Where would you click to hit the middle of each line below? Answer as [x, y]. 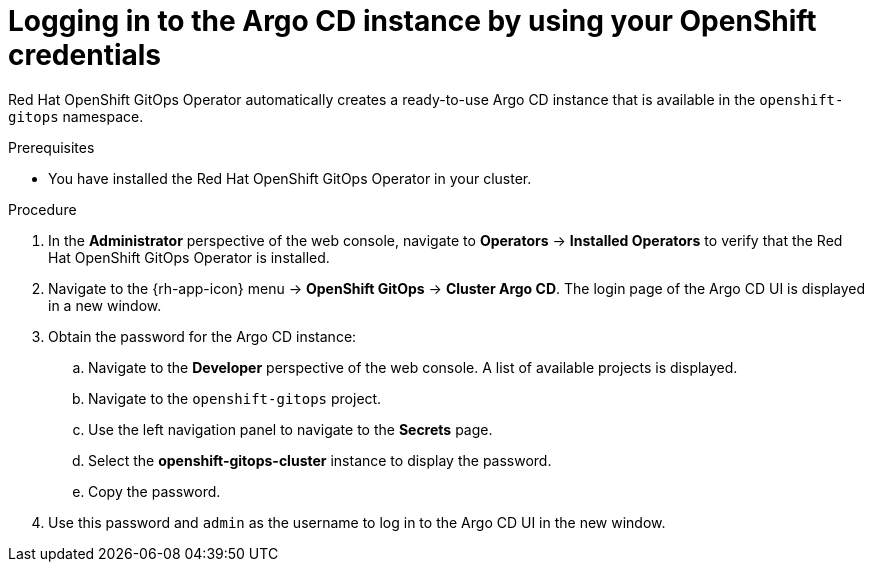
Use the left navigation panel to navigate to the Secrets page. [290, 429]
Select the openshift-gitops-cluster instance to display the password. [320, 460]
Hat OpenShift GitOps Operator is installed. [189, 257]
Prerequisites [51, 147]
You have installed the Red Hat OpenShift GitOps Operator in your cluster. [290, 178]
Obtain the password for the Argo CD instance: [202, 336]
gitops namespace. [76, 116]
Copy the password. [154, 491]
